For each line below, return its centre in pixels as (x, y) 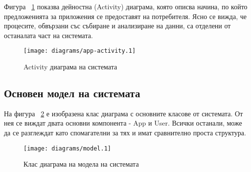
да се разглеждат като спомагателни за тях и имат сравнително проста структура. (125, 133)
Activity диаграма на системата (70, 67)
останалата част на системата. (48, 35)
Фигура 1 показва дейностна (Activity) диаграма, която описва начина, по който (126, 6)
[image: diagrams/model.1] (67, 148)
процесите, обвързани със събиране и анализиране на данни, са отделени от (117, 26)
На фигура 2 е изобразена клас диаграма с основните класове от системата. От (124, 113)
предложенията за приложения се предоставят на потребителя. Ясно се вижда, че (125, 16)
